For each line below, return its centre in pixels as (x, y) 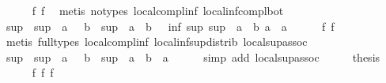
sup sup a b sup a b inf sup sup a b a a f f (170, 26)
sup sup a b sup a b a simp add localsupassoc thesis (193, 57)
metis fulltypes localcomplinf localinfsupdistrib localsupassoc (157, 41)
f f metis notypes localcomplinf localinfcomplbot (158, 10)
